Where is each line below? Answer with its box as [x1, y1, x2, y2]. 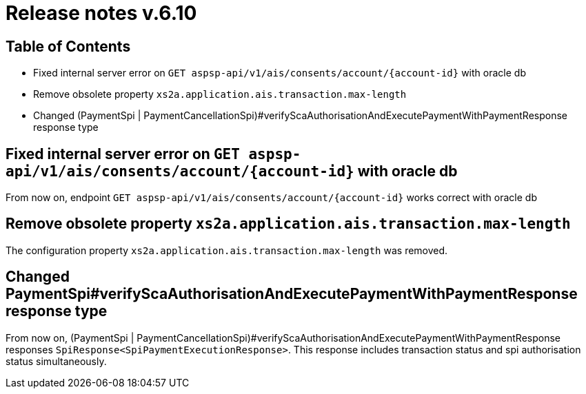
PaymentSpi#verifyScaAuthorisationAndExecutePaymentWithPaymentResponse [6, 285, 578, 303]
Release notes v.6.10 [6, 1, 197, 25]
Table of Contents [6, 37, 131, 55]
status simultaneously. [6, 355, 107, 367]
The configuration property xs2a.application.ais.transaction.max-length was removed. [6, 244, 448, 256]
